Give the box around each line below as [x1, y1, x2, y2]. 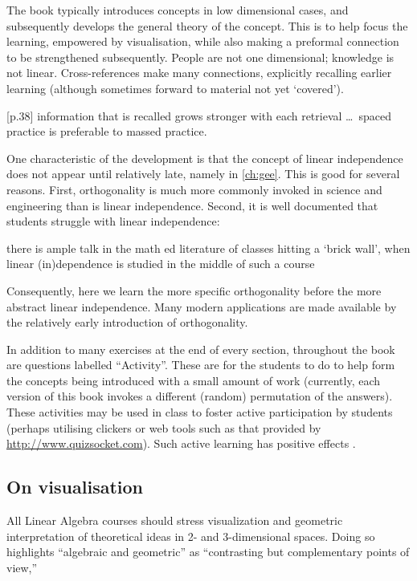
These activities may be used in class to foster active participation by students [6, 404, 393, 421]
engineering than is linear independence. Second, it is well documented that [6, 197, 378, 213]
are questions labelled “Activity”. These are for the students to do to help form [6, 356, 395, 373]
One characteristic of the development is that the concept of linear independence [6, 149, 403, 166]
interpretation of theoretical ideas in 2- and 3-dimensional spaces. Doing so [6, 527, 375, 544]
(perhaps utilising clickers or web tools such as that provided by [6, 419, 321, 436]
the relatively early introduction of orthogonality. [6, 314, 248, 331]
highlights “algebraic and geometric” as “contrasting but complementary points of [6, 543, 410, 560]
